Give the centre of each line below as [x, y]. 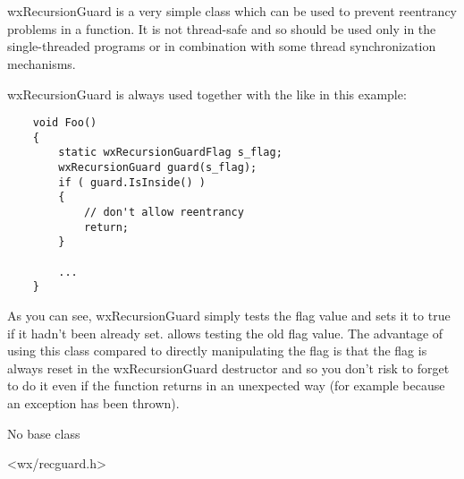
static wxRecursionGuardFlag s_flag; [170, 153]
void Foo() [65, 123]
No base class [44, 433]
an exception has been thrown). [93, 403]
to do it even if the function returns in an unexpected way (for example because [226, 385]
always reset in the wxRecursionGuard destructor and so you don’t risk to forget [228, 368]
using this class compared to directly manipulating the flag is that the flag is [217, 351]
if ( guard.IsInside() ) [132, 182]
